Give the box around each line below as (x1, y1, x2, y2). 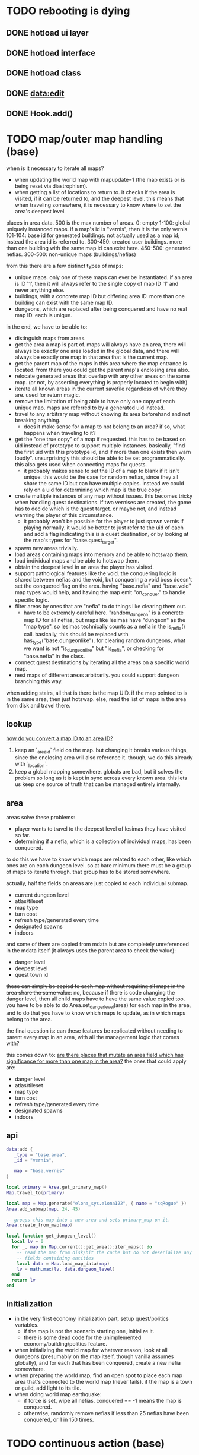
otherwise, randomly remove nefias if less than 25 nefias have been (23, 1409, 190, 1416)
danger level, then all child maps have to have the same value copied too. (6, 995, 185, 1002)
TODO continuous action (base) (6, 1437, 165, 1450)
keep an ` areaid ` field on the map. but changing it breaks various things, (14, 746, 188, 755)
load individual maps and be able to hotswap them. (14, 557, 139, 564)
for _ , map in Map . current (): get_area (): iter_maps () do (11, 1244, 152, 1250)
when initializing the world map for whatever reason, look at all (14, 1346, 168, 1353)
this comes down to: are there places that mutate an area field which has (6, 1051, 184, 1058)
